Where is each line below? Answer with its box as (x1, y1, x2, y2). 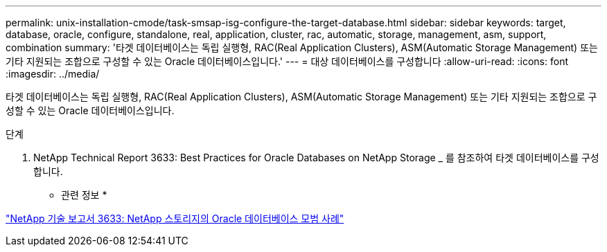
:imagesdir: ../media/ (6, 68, 100, 80)
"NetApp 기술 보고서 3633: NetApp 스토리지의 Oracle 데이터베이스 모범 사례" (6, 213, 344, 224)
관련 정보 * (61, 189, 107, 201)
